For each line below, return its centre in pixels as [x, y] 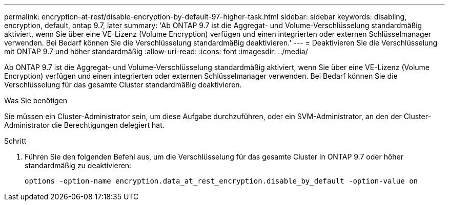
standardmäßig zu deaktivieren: [78, 165]
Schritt [15, 141]
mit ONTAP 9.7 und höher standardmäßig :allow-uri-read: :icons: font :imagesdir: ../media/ [156, 51]
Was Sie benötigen [36, 100]
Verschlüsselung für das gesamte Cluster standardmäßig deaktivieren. [123, 85]
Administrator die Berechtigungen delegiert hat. [84, 125]
